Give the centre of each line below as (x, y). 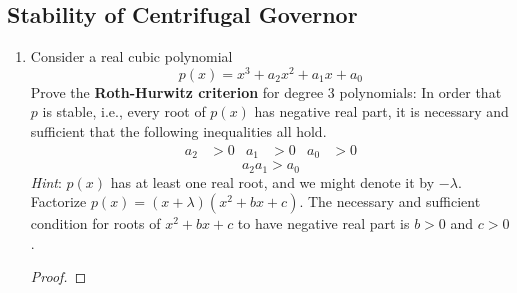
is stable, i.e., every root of (124, 111)
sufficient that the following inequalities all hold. (178, 131)
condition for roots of (95, 223)
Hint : (46, 181)
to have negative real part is (323, 223)
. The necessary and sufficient (390, 201)
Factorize (58, 201)
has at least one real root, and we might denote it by (272, 181)
